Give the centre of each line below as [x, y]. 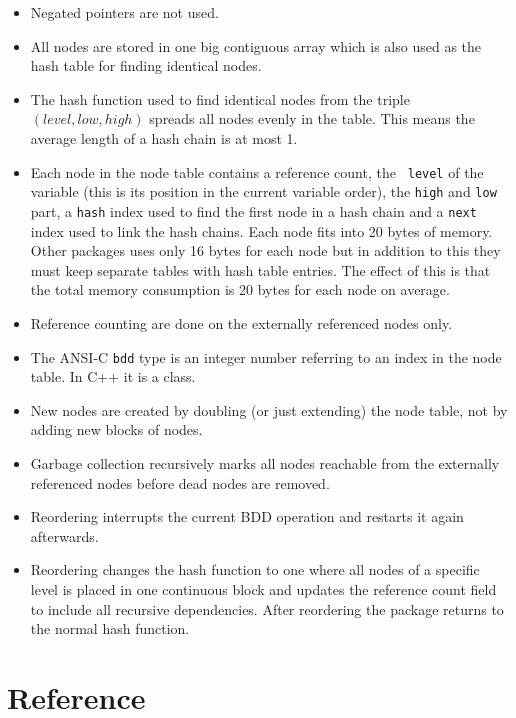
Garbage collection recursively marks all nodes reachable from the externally [265, 462]
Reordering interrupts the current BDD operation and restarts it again [247, 516]
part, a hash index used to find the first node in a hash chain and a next [253, 210]
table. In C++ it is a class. [113, 376]
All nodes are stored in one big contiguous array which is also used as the [256, 45]
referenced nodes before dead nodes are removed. [180, 482]
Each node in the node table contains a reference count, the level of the [257, 171]
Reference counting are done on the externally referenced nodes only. [241, 322]
